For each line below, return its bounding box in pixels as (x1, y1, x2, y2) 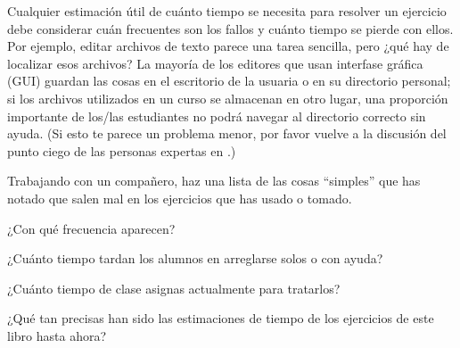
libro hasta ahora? (7, 326, 107, 344)
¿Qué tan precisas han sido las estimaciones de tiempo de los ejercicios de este (7, 309, 434, 327)
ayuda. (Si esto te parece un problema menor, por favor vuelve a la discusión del (7, 124, 447, 143)
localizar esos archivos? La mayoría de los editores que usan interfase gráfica (7, 54, 423, 72)
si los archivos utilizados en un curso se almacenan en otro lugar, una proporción (7, 88, 448, 107)
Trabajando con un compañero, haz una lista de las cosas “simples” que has (7, 171, 421, 190)
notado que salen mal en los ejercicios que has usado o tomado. (7, 188, 352, 207)
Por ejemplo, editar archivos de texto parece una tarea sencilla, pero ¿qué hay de (7, 37, 449, 55)
